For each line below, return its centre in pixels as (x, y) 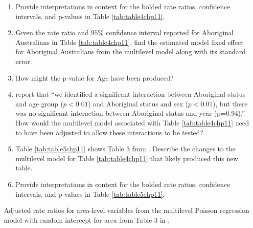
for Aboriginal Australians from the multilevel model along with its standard (131, 52)
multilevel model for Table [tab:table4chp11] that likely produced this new (127, 158)
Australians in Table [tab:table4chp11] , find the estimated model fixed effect (129, 42)
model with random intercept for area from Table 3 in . (87, 219)
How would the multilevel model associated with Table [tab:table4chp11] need (132, 122)
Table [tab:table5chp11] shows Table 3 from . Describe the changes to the (126, 149)
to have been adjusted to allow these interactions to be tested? (109, 132)
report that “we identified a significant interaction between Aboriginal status (130, 94)
